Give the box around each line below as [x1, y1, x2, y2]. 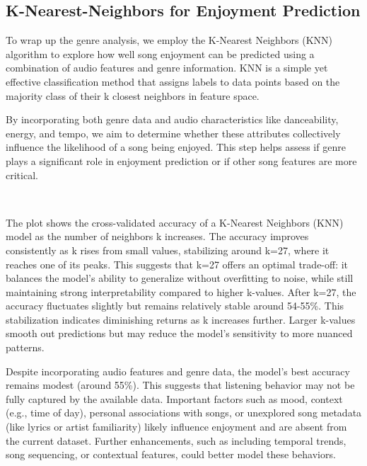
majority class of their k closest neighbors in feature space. [6, 88, 260, 103]
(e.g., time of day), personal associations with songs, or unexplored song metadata [6, 405, 362, 420]
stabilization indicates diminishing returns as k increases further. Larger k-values [6, 312, 356, 326]
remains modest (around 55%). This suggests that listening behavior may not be [6, 377, 355, 392]
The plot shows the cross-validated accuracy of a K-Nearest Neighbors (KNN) [6, 215, 344, 229]
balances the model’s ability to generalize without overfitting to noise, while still [6, 271, 354, 285]
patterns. [6, 340, 45, 355]
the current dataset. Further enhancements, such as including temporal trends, [6, 433, 346, 448]
